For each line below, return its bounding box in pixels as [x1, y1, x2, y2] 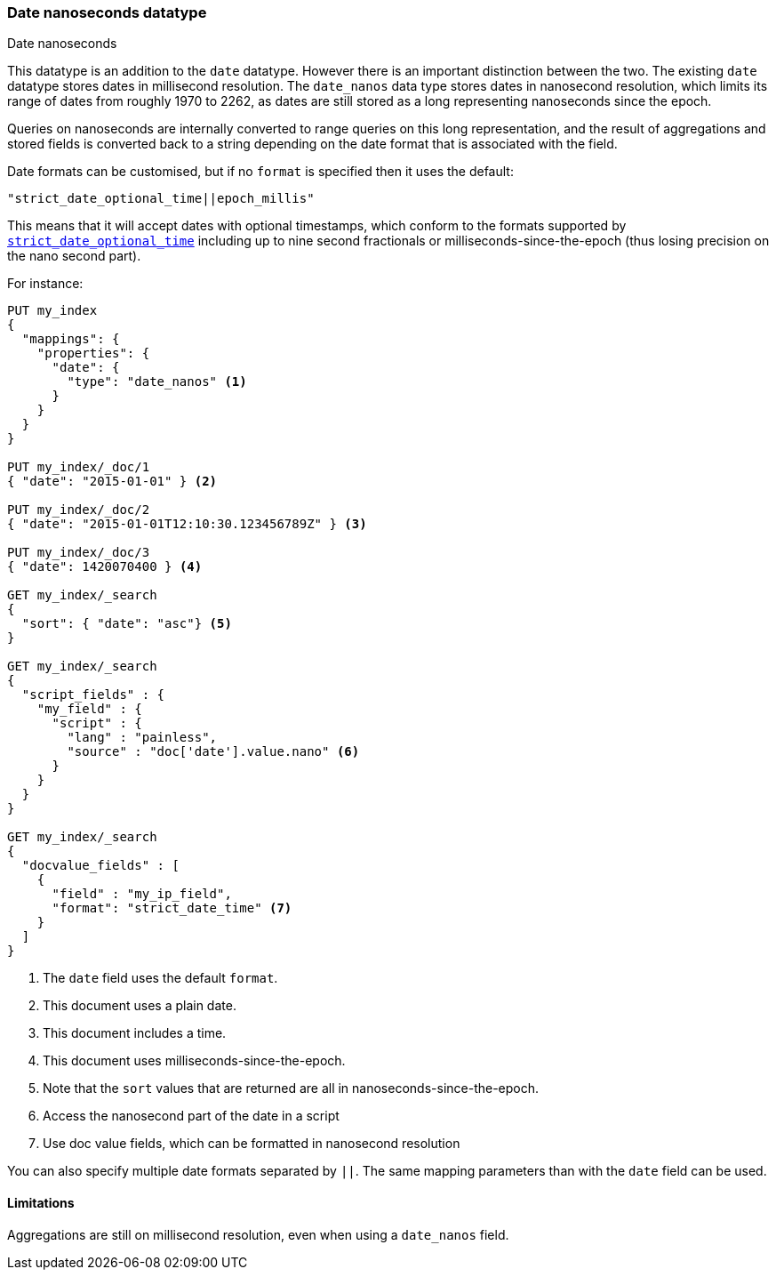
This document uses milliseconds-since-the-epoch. [43, 1053, 346, 1069]
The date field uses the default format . [43, 970, 278, 986]
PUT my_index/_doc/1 [7, 460, 150, 475]
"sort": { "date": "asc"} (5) [21, 616, 232, 631]
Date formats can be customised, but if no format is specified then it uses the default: [7, 164, 514, 180]
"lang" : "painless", [67, 730, 218, 745]
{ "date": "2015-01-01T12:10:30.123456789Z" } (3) [7, 517, 367, 532]
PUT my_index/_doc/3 [7, 545, 150, 560]
